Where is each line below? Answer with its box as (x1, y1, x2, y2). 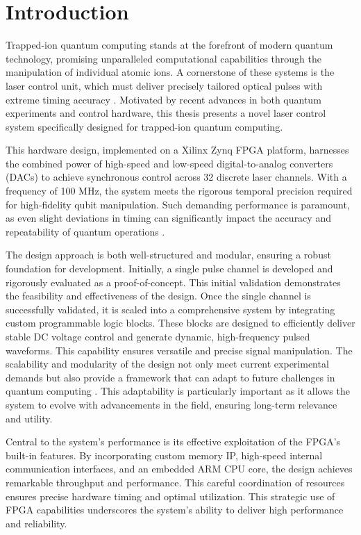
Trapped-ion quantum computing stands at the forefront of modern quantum (6, 38, 333, 52)
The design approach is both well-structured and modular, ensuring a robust (6, 247, 331, 262)
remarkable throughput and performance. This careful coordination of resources (6, 475, 345, 489)
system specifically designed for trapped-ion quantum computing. (6, 119, 283, 133)
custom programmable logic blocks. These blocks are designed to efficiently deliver (6, 315, 355, 330)
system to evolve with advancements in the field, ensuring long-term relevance (6, 397, 337, 411)
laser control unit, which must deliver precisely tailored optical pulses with (6, 78, 323, 92)
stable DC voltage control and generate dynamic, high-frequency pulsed (6, 329, 310, 343)
